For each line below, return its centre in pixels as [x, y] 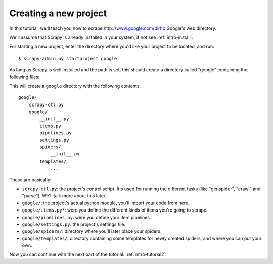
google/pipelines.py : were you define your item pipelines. [86, 217]
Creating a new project [58, 13]
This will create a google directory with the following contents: [75, 86]
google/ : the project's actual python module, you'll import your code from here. [106, 203]
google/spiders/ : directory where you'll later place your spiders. [92, 231]
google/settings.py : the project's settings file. [74, 224]
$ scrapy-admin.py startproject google [68, 58]
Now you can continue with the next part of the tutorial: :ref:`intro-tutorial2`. [88, 254]
